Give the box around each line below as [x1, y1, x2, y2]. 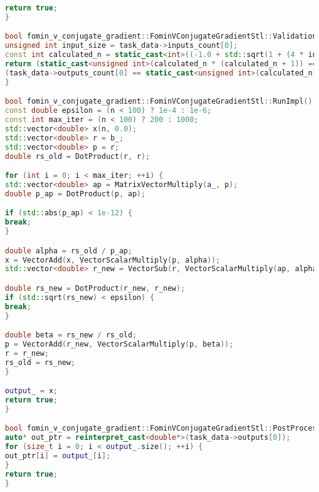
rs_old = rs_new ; [5, 358, 75, 367]
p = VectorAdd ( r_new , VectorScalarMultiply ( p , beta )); [5, 339, 234, 348]
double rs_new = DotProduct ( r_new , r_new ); [5, 283, 185, 293]
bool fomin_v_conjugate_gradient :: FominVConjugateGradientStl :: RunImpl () [5, 97, 313, 106]
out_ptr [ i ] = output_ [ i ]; [5, 452, 110, 461]
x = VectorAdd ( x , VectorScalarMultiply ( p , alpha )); [5, 255, 220, 264]
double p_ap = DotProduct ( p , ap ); [5, 189, 146, 198]
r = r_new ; [5, 348, 49, 358]
